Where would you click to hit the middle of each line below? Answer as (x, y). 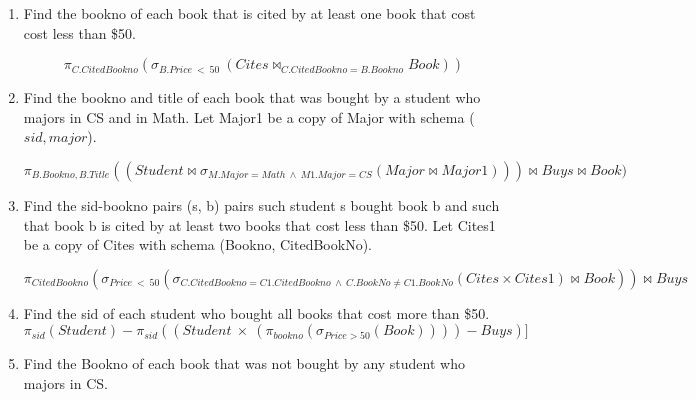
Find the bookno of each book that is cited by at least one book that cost (249, 13)
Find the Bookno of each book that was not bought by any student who (244, 363)
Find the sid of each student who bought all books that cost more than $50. (256, 312)
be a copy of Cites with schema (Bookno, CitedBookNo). (197, 244)
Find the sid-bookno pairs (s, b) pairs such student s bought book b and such (261, 204)
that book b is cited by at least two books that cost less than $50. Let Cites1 (259, 224)
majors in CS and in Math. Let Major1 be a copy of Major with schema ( (249, 116)
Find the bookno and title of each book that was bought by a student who (252, 97)
